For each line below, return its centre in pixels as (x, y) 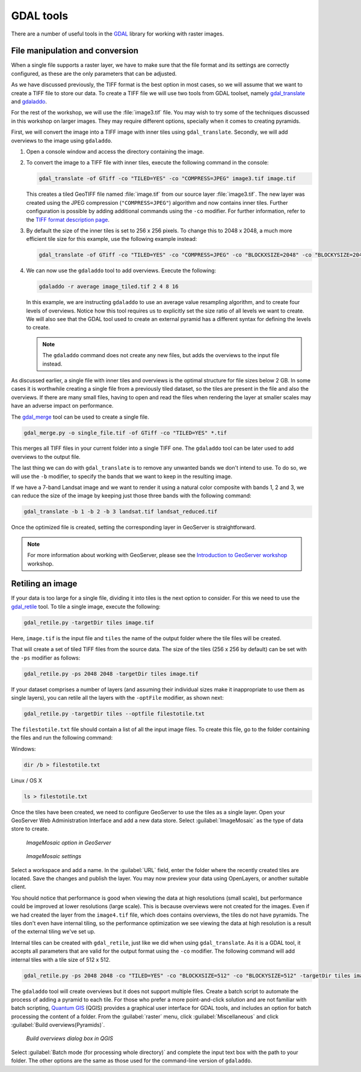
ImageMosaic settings (54, 856)
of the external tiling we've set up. (53, 932)
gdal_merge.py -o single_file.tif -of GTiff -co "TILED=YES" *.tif (125, 433)
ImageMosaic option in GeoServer (69, 843)
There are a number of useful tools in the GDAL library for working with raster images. (118, 34)
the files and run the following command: (62, 738)
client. (19, 887)
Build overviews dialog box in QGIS (70, 1038)
